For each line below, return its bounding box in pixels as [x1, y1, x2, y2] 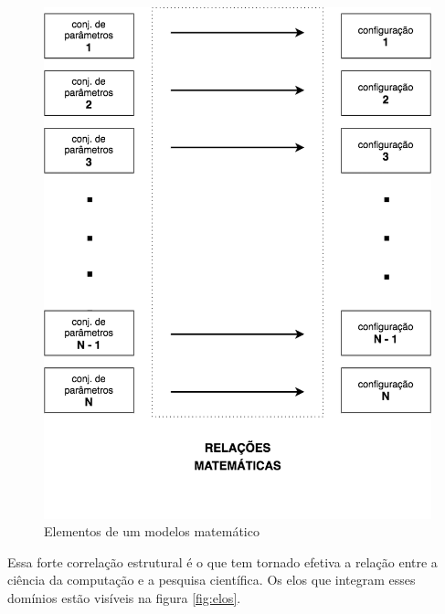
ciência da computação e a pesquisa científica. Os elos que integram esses [7, 570, 416, 589]
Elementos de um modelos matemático [44, 522, 260, 541]
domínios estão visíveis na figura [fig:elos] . [7, 588, 241, 607]
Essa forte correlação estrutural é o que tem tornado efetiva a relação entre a [7, 552, 438, 571]
